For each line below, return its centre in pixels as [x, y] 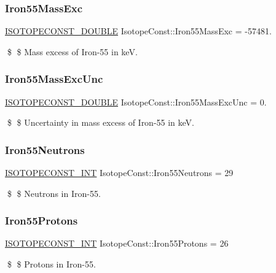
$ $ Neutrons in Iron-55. [54, 193]
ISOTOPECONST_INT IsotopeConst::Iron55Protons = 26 [117, 243]
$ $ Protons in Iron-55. [51, 264]
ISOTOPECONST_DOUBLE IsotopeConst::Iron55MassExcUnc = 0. [136, 102]
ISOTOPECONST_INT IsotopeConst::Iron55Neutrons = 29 [119, 173]
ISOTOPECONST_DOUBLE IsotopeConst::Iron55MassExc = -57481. [138, 31]
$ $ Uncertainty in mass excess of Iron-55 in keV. [101, 122]
